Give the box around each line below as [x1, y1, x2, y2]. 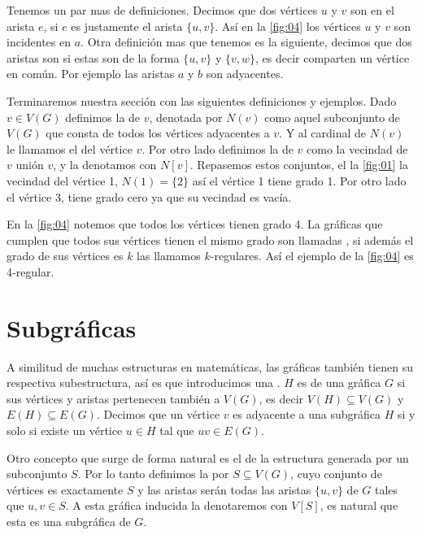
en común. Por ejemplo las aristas [7, 65, 175, 82]
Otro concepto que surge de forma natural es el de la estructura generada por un [7, 449, 409, 466]
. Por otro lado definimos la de [141, 140, 294, 157]
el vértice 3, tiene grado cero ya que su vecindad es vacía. [7, 188, 292, 205]
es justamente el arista [71, 17, 183, 34]
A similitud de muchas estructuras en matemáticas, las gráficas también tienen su [7, 358, 414, 375]
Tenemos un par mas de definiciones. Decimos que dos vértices [7, 2, 318, 18]
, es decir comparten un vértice [255, 49, 410, 66]
